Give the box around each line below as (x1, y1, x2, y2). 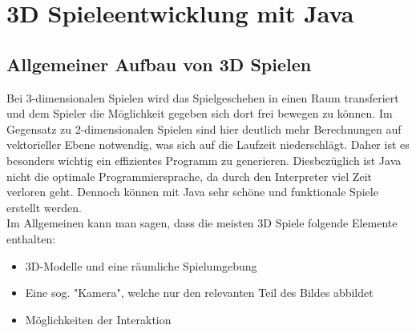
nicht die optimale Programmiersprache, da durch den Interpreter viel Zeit (6, 167, 372, 184)
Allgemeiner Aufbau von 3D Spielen (6, 51, 312, 76)
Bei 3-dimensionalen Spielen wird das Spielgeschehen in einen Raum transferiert (6, 89, 399, 106)
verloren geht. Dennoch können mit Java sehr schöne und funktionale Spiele (6, 183, 378, 200)
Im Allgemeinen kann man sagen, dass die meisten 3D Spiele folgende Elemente (6, 215, 398, 231)
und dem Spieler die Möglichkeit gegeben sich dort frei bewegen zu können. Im (6, 105, 393, 122)
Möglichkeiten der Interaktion (25, 311, 172, 327)
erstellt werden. (6, 199, 82, 215)
